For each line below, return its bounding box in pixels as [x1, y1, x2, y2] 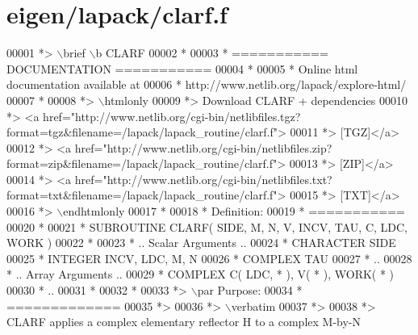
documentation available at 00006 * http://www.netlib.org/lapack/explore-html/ [6, 76, 407, 93]
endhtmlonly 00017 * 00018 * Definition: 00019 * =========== [63, 203, 405, 220]
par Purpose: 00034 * [197, 282, 303, 299]
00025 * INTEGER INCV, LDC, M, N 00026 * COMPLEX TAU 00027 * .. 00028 [6, 249, 412, 266]
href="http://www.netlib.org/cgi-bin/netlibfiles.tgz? [43, 107, 301, 124]
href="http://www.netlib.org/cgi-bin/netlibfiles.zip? [74, 139, 332, 156]
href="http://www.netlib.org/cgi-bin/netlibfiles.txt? [74, 170, 332, 187]
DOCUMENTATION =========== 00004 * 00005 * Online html [6, 60, 358, 77]
